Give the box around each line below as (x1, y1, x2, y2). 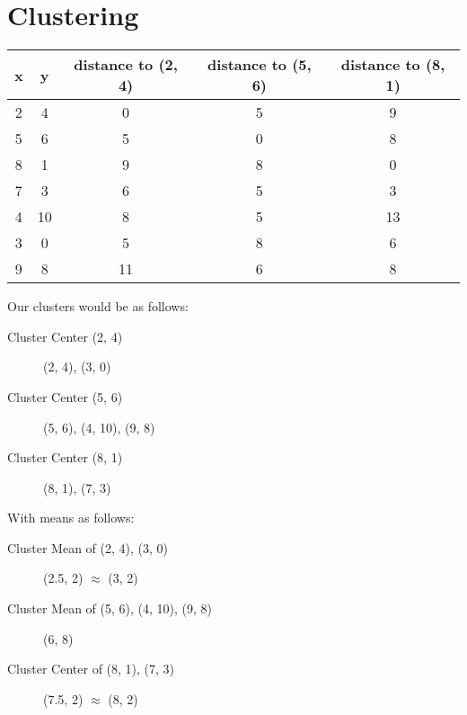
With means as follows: (7, 508, 135, 527)
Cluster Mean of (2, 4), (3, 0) (7, 538, 169, 557)
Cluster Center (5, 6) (7, 387, 123, 406)
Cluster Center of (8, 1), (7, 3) (7, 659, 175, 678)
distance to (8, (340, 54, 445, 76)
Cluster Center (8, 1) (7, 448, 123, 467)
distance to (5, (207, 54, 312, 76)
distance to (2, (74, 54, 178, 76)
